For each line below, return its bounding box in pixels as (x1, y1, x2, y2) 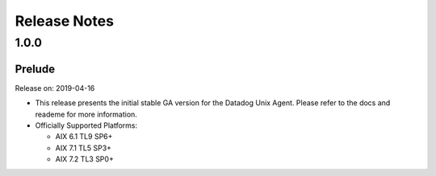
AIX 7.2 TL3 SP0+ (55, 154, 115, 164)
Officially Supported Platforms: (35, 121, 137, 130)
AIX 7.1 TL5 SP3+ (55, 143, 112, 153)
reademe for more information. (35, 109, 137, 119)
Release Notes (15, 12, 115, 30)
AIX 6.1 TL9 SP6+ (55, 132, 113, 141)
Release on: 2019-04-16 (15, 83, 95, 92)
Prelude (15, 62, 56, 76)
